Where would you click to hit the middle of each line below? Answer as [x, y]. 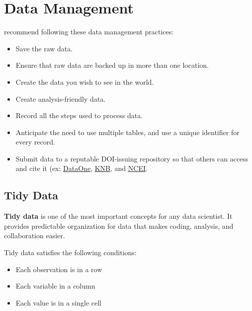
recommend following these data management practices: [89, 32]
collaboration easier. [35, 235]
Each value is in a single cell [59, 302]
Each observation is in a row [59, 269]
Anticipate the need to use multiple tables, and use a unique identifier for [127, 132]
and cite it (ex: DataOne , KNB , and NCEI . [82, 168]
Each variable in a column [55, 286]
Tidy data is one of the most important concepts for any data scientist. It [118, 216]
